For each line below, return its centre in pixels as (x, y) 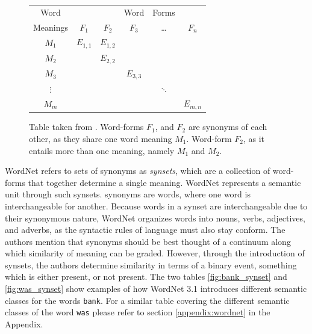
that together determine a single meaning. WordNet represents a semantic (164, 182)
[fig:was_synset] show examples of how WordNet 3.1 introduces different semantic (156, 289)
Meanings (51, 27)
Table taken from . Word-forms (86, 127)
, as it (254, 138)
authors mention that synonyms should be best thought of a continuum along (148, 241)
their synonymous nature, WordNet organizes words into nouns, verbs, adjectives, (155, 218)
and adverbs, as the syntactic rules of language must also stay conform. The (145, 230)
